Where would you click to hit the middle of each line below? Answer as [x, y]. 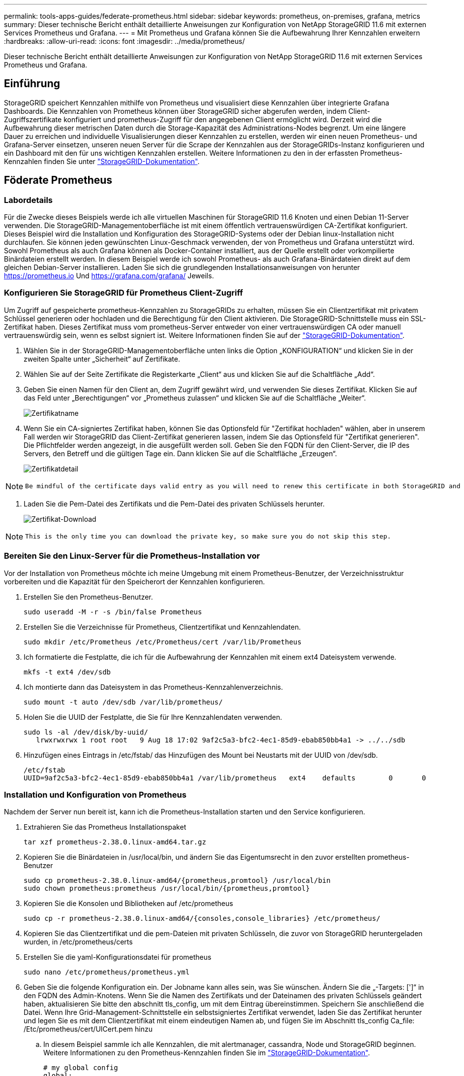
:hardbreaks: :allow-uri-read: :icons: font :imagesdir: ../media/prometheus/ [124, 41]
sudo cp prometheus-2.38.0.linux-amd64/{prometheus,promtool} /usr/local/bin [177, 881]
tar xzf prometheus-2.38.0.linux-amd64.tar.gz [115, 842]
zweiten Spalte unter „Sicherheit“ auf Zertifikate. [102, 359]
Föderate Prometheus [58, 180]
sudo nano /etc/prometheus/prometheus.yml [107, 972]
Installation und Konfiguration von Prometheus [95, 794]
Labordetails [29, 200]
